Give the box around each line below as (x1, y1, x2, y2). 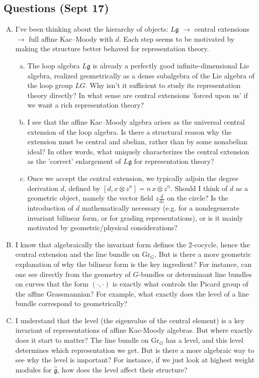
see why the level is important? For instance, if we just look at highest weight (15, 354, 254, 365)
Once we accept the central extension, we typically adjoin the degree (27, 172, 238, 183)
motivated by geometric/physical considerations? (27, 222, 178, 233)
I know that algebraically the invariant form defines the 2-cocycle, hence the (15, 239, 250, 249)
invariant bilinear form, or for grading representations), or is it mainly (27, 212, 243, 223)
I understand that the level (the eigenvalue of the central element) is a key (15, 315, 245, 325)
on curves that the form (15, 278, 89, 289)
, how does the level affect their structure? (57, 364, 188, 374)
